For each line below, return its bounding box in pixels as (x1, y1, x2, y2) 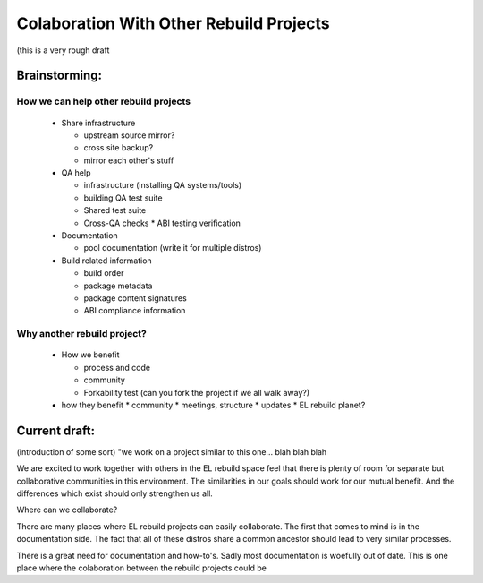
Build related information (61, 255, 152, 266)
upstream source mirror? (83, 130, 175, 141)
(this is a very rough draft (16, 45, 110, 56)
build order (83, 268, 124, 279)
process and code (83, 362, 151, 373)
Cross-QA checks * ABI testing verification (83, 218, 241, 228)
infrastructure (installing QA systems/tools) (83, 180, 242, 191)
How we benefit (61, 349, 120, 360)
